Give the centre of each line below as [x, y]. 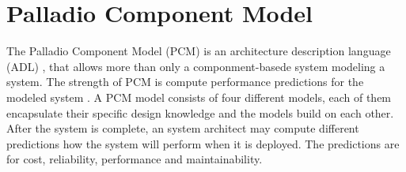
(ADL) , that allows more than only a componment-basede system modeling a [196, 66]
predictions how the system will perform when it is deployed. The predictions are [203, 143]
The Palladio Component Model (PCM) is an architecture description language [199, 51]
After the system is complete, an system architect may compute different [183, 128]
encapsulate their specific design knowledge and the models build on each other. [200, 112]
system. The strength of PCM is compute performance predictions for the [185, 82]
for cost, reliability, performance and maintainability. [135, 159]
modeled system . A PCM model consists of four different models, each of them [199, 97]
